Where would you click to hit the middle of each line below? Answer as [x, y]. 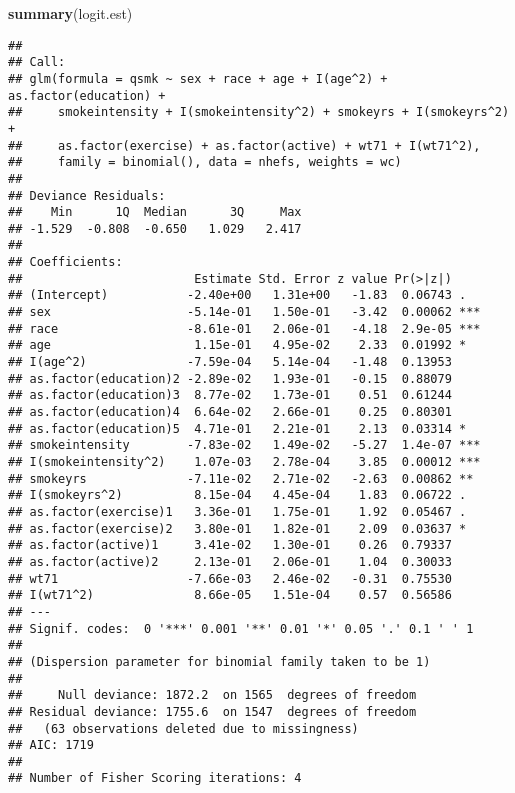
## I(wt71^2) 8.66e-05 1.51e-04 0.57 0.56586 [230, 595]
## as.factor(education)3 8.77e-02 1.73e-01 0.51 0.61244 [230, 395]
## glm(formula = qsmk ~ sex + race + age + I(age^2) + [198, 78]
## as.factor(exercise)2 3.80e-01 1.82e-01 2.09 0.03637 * [237, 528]
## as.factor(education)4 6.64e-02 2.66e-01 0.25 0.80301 [230, 412]
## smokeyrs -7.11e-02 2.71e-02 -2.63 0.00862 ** [241, 478]
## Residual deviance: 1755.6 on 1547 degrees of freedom [212, 711]
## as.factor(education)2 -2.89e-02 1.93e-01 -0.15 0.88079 [230, 378]
